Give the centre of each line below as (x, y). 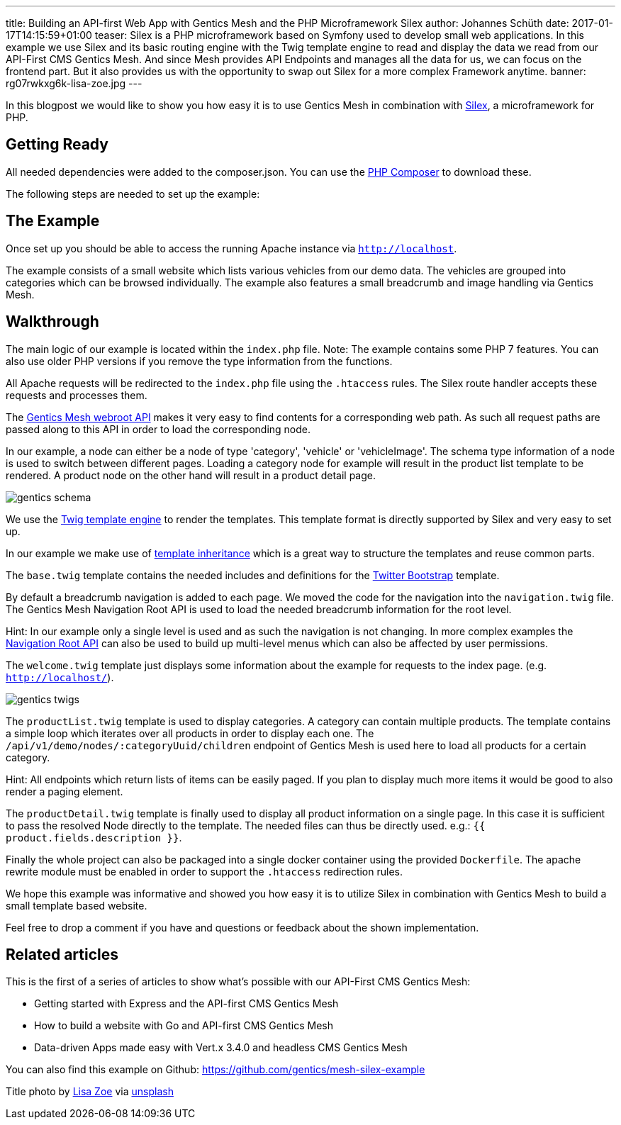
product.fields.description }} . (94, 837)
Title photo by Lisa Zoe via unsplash (90, 1092)
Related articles (62, 954)
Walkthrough (52, 322)
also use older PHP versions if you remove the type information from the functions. (199, 361)
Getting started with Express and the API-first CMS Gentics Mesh (186, 1004)
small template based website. (77, 905)
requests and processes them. (77, 395)
